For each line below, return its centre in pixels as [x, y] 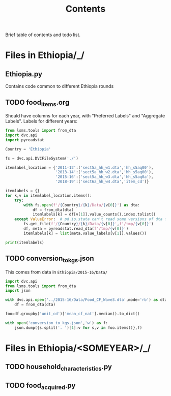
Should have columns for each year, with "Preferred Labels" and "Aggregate [85, 116]
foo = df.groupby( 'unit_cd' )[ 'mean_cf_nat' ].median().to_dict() [73, 314]
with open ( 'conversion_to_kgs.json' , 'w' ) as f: [57, 323]
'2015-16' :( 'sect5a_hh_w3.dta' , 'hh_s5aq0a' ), [104, 177]
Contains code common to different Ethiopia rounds [60, 86]
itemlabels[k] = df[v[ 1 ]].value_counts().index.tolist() [94, 215]
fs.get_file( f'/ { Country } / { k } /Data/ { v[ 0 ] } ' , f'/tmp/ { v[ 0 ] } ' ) [89, 224]
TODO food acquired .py [40, 386]
